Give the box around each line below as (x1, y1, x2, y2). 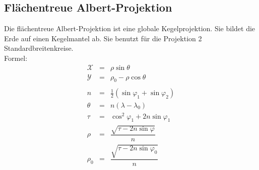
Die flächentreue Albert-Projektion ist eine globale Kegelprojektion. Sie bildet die (4, 23, 255, 34)
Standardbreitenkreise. (4, 43, 74, 53)
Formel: (4, 52, 28, 63)
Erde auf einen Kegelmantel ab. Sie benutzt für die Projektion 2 (4, 33, 202, 43)
